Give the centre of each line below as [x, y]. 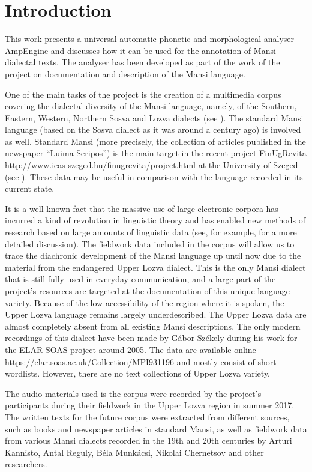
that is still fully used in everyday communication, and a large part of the [140, 279]
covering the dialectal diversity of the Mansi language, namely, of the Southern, [151, 106]
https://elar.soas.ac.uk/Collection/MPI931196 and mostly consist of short [141, 361]
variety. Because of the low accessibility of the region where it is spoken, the [145, 302]
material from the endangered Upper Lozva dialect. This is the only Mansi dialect [155, 267]
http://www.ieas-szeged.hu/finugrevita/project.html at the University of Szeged [151, 165]
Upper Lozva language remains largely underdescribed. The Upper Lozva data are [156, 314]
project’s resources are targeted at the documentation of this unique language [147, 291]
